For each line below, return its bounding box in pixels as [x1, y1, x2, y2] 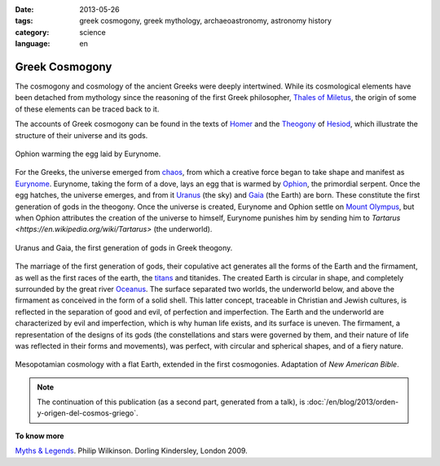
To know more [15, 431, 64, 441]
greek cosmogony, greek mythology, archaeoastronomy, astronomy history [79, 16, 332, 26]
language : [15, 39, 51, 49]
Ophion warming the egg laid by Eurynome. [15, 149, 161, 159]
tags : [15, 16, 33, 26]
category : [15, 27, 50, 37]
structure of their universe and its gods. [15, 130, 148, 140]
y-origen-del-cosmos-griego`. [37, 408, 139, 418]
